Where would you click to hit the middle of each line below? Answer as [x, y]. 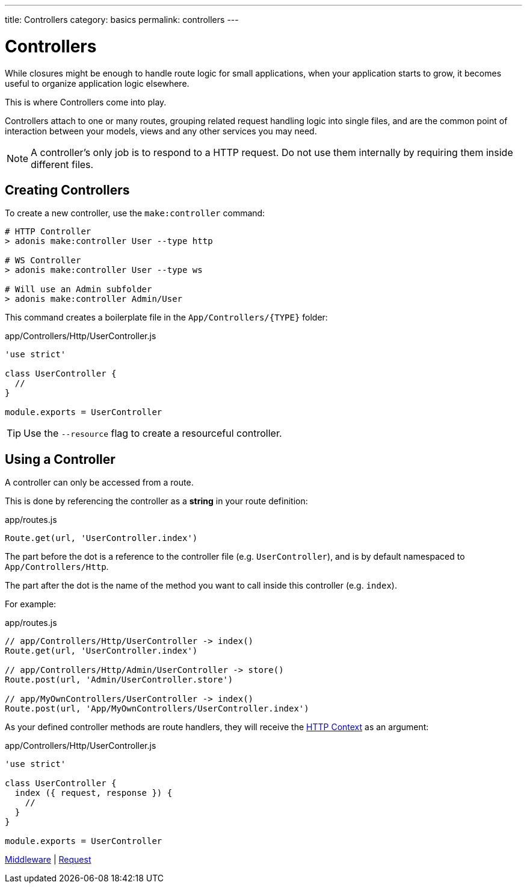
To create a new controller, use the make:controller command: [135, 213]
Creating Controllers [67, 190]
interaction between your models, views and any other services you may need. [161, 131]
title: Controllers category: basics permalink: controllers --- [122, 20]
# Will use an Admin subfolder [79, 289]
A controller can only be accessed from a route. [99, 483]
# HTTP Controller [48, 232]
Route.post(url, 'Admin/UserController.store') [119, 680]
